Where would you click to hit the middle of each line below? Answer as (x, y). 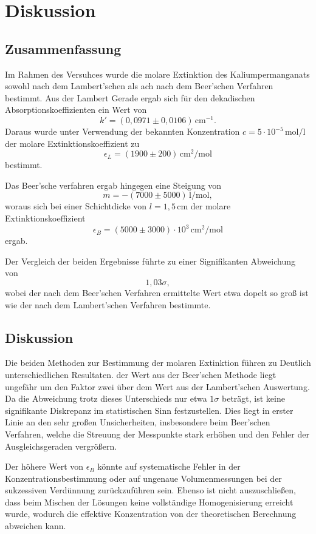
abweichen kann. (36, 526)
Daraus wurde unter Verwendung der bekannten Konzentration (122, 131)
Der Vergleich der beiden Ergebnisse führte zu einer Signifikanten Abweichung (150, 261)
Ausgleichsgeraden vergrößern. (61, 446)
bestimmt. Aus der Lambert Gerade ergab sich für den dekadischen (130, 97)
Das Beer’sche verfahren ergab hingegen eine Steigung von (113, 185)
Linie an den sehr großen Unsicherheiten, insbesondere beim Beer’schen (138, 422)
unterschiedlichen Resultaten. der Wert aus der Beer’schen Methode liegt (141, 374)
